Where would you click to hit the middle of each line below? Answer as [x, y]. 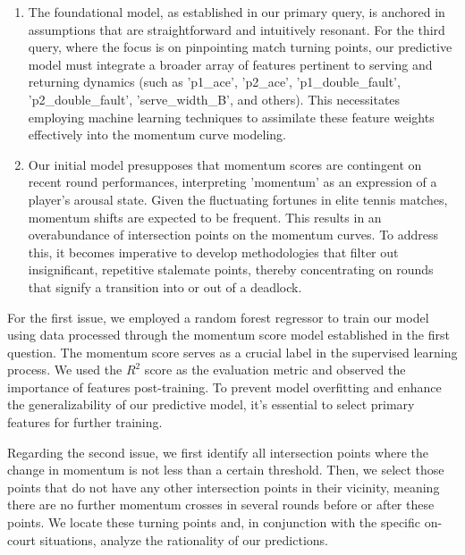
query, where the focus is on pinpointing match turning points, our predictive [240, 47]
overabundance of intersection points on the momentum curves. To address [233, 235]
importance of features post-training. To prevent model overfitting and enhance [224, 387]
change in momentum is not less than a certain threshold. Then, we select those [226, 470]
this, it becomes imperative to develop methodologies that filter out [213, 252]
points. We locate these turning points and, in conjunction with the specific [214, 522]
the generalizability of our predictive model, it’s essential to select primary [211, 404]
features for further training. [85, 422]
